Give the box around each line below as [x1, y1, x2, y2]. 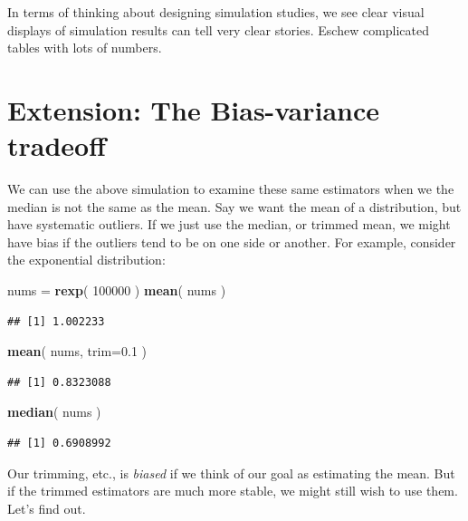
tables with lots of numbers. [7, 38, 162, 57]
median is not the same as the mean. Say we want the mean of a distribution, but [7, 197, 462, 216]
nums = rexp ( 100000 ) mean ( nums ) [7, 281, 226, 300]
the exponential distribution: [7, 250, 166, 269]
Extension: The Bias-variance [7, 91, 379, 128]
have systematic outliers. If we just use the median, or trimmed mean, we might [7, 215, 451, 234]
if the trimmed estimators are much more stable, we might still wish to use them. [7, 481, 458, 500]
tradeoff [7, 127, 106, 164]
